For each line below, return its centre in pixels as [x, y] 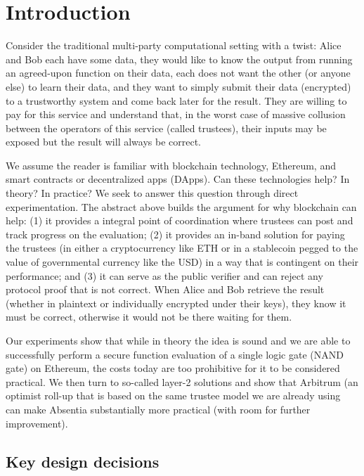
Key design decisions [83, 461]
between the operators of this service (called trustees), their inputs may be [166, 128]
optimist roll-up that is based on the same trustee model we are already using [173, 395]
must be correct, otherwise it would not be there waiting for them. [149, 317]
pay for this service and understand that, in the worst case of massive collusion [176, 114]
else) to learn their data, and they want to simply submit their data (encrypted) [178, 86]
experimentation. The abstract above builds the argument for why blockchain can [181, 206]
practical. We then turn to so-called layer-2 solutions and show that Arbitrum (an [182, 381]
